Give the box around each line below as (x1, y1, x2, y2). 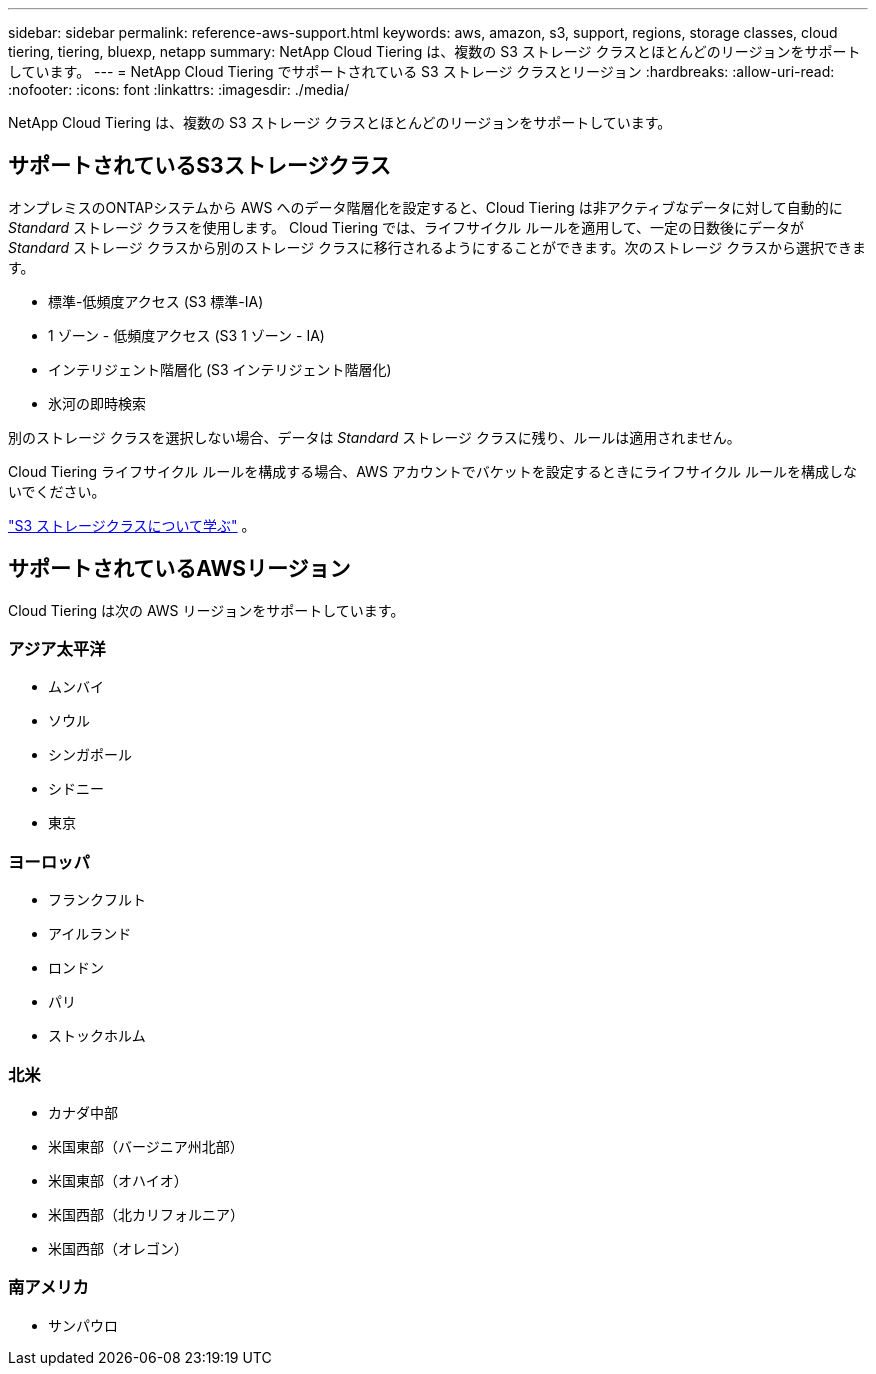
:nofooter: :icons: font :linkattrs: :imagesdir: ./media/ (8, 81, 350, 98)
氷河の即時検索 (48, 394, 146, 412)
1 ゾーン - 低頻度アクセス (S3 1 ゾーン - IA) (48, 326, 325, 344)
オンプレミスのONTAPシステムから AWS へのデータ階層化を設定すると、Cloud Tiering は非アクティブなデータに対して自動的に (8, 198, 843, 216)
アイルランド (48, 925, 132, 943)
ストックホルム (48, 1027, 146, 1045)
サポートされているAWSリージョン (8, 556, 351, 582)
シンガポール (48, 746, 132, 764)
